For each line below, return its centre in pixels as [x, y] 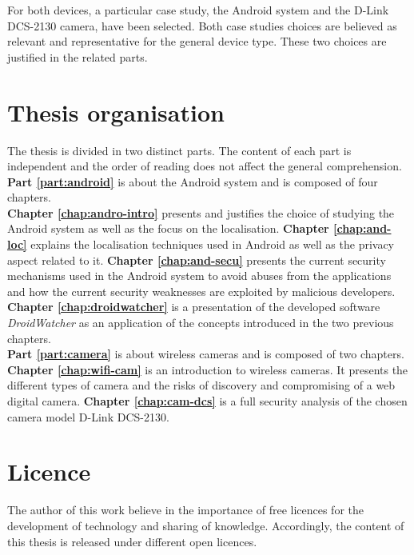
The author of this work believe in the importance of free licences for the [185, 510]
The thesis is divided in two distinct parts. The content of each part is [179, 150]
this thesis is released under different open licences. [132, 541]
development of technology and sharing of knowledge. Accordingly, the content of [206, 525]
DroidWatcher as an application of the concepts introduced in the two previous [201, 323]
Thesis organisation [116, 112]
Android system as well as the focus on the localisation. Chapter [168, 228]
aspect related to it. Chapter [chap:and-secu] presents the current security [197, 260]
